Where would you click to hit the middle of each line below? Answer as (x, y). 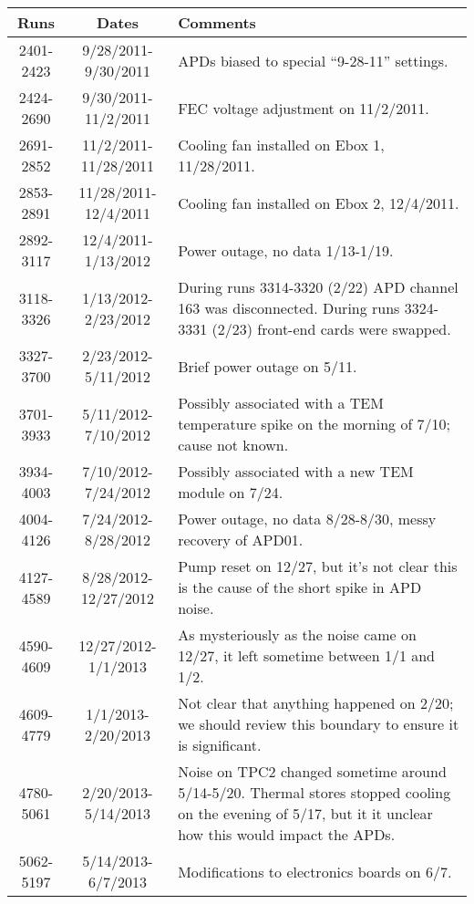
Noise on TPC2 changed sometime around (312, 771)
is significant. (220, 745)
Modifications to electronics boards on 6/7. (315, 871)
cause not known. (233, 445)
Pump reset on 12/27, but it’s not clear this (318, 566)
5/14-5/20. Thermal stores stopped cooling (314, 792)
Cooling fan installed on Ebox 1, (281, 145)
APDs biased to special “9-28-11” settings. (313, 60)
